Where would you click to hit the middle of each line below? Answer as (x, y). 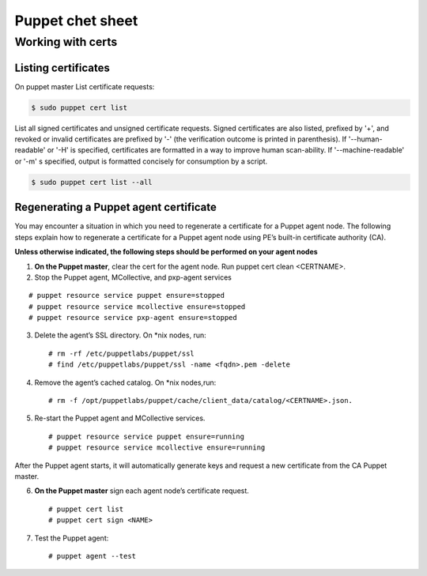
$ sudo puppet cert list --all (92, 182)
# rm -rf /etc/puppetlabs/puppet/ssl (122, 353)
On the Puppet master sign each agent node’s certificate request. (142, 491)
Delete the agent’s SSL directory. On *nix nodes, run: (120, 335)
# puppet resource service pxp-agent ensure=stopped (133, 318)
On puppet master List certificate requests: (85, 86)
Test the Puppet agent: (72, 538)
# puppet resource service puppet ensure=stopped (127, 296)
